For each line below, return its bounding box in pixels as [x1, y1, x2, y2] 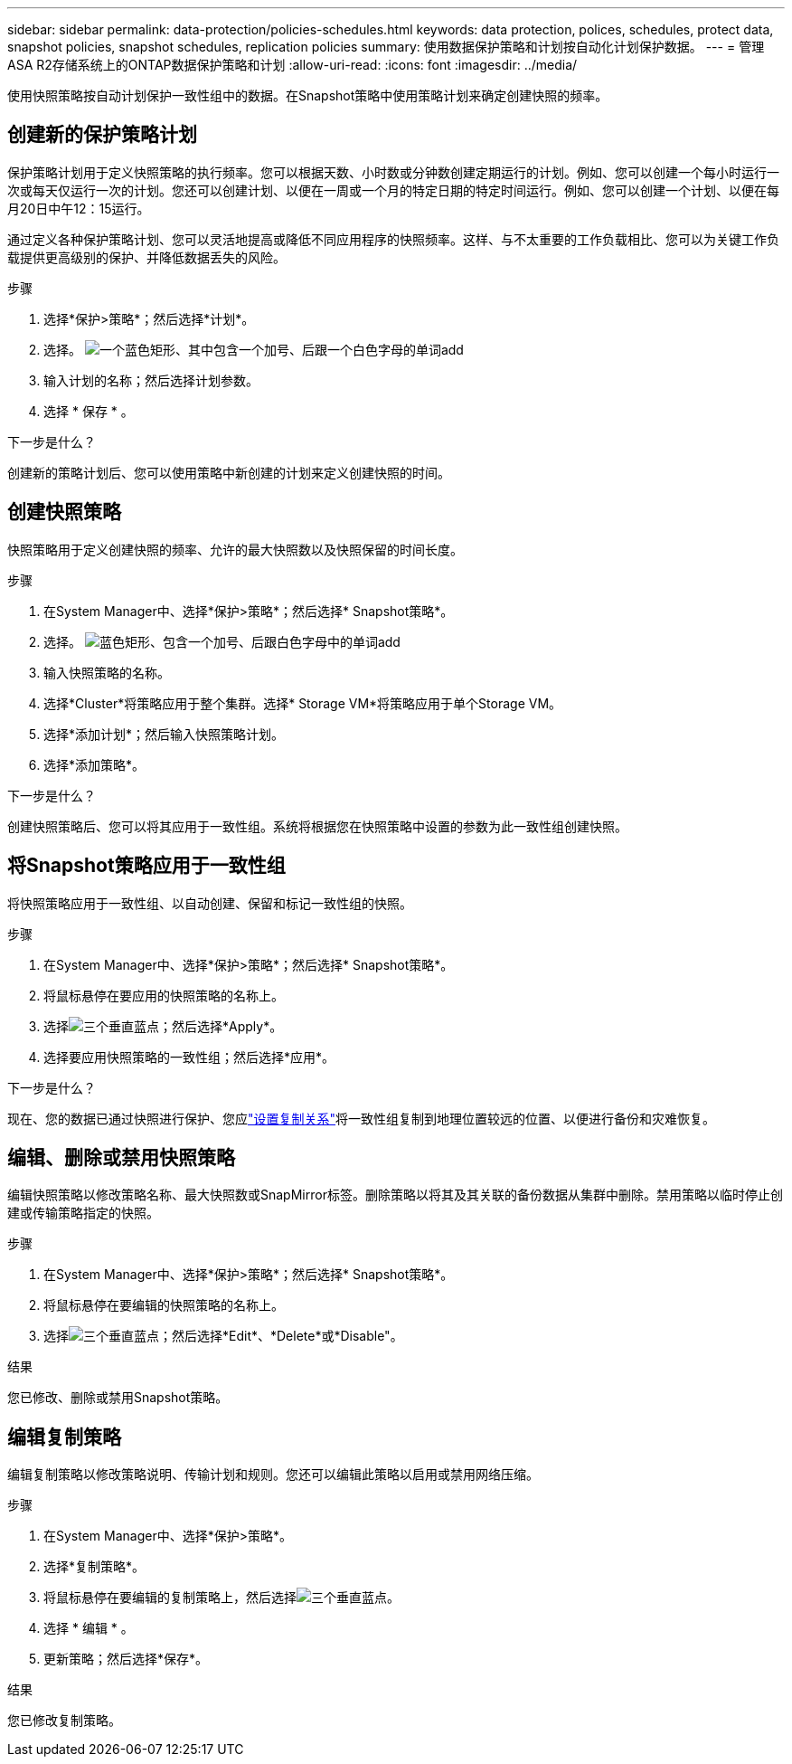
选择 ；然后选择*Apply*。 [43, 1018, 283, 1034]
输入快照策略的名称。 [43, 664, 170, 680]
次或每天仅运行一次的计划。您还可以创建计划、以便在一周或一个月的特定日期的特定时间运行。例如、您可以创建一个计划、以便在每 [7, 182, 779, 198]
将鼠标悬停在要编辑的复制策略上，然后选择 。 [43, 1589, 400, 1606]
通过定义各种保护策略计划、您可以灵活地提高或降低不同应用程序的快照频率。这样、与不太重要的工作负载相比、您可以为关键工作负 [7, 231, 779, 247]
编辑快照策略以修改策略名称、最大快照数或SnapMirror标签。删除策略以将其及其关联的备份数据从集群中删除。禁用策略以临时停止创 [7, 1187, 783, 1203]
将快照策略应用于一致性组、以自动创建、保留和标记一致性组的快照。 [7, 895, 412, 911]
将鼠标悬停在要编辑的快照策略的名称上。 [43, 1297, 284, 1314]
